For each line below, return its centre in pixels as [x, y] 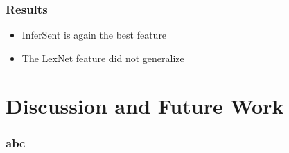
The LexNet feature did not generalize [103, 58]
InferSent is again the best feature [94, 35]
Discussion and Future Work [145, 105]
